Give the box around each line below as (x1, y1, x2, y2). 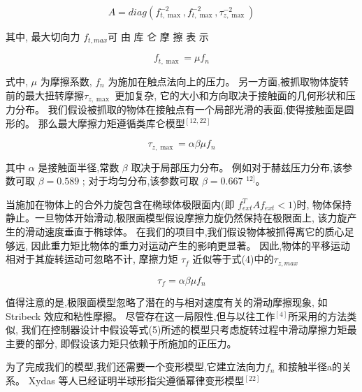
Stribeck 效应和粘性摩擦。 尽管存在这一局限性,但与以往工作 (6, 308, 275, 323)
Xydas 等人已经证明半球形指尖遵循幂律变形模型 (28, 373, 245, 388)
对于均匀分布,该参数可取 (88, 173, 199, 188)
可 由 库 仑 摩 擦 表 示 (108, 29, 209, 43)
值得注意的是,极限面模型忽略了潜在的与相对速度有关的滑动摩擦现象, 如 (6, 295, 328, 310)
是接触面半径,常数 (38, 159, 120, 174)
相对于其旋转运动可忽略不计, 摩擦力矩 (6, 252, 178, 266)
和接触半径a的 (278, 359, 342, 374)
